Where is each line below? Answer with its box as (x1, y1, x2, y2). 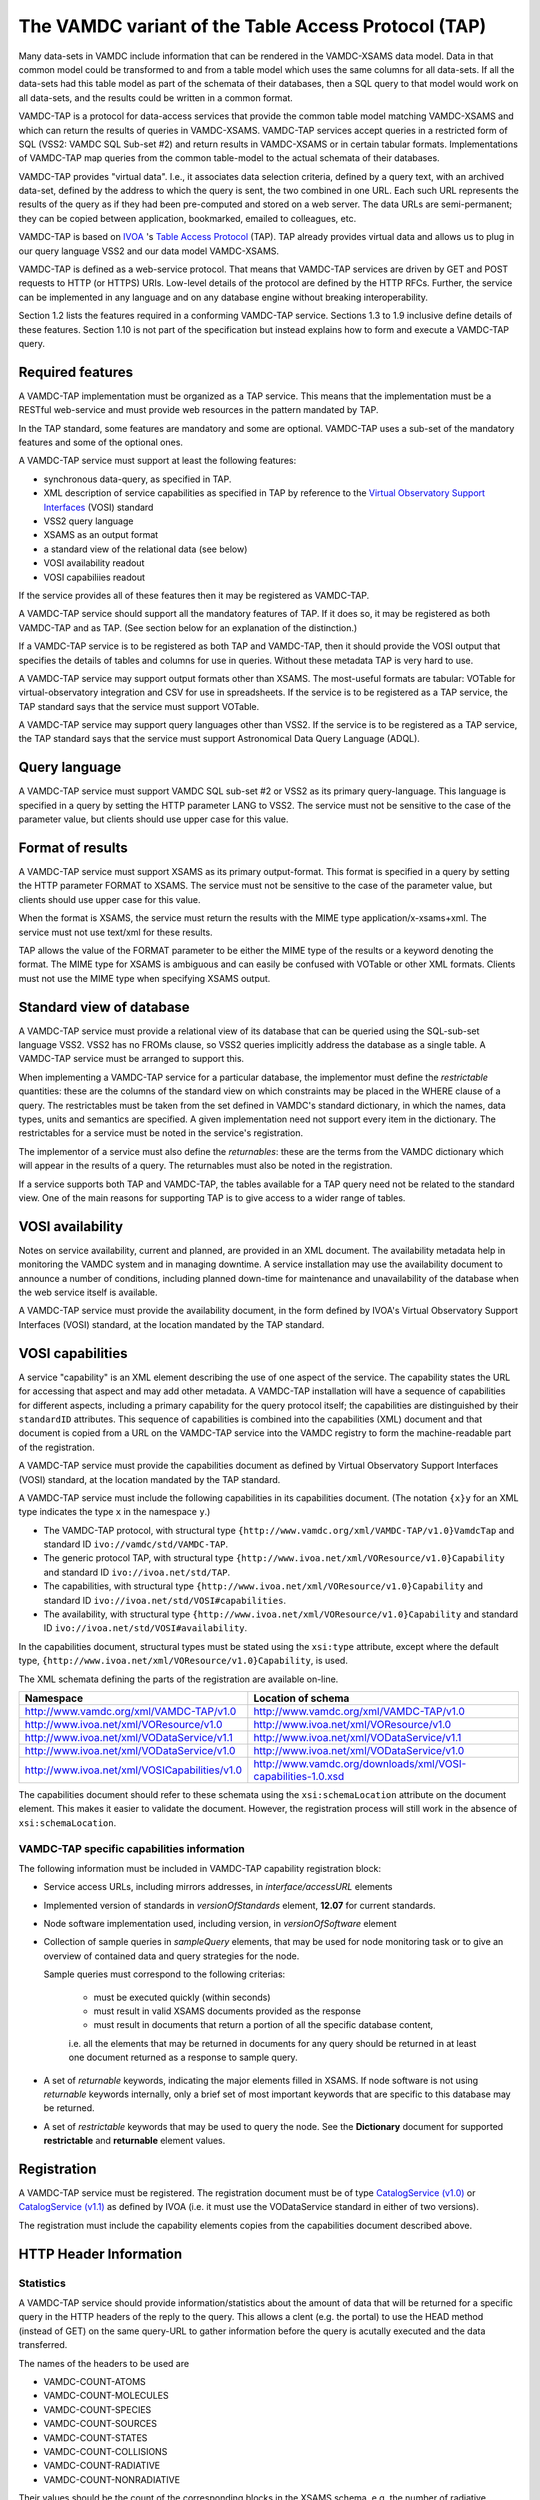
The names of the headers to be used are (18, 2357, 190, 2369)
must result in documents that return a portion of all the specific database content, (93, 2019, 434, 2031)
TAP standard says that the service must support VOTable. (18, 700, 260, 712)
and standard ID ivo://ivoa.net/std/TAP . (43, 1566, 231, 1578)
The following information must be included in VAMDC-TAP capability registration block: (18, 1862, 382, 1874)
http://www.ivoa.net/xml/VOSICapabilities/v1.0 (24, 1763, 243, 1777)
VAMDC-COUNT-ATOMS (43, 2375, 147, 2387)
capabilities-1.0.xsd (253, 1769, 345, 1783)
